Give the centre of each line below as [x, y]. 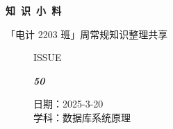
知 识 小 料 [34, 10]
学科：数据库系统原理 [82, 117]
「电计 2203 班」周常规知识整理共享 [87, 34]
